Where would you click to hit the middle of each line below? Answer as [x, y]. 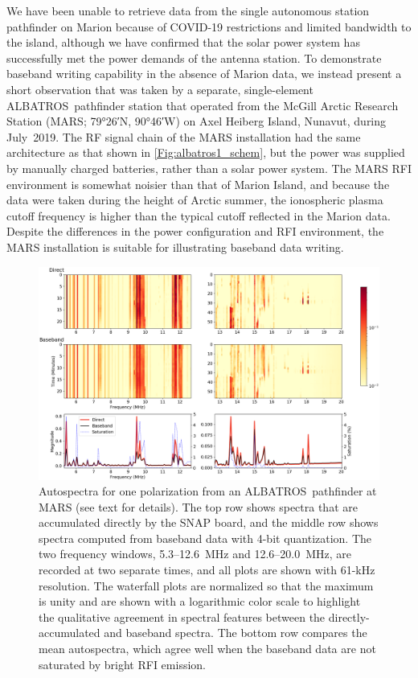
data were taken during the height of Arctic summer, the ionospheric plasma [195, 200]
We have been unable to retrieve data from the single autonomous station [188, 10]
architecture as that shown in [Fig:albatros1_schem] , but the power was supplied [206, 152]
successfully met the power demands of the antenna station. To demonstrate [194, 58]
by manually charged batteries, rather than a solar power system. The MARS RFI [209, 168]
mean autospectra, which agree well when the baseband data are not [207, 649]
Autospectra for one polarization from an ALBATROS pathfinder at [208, 491]
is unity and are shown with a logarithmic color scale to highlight [200, 601]
